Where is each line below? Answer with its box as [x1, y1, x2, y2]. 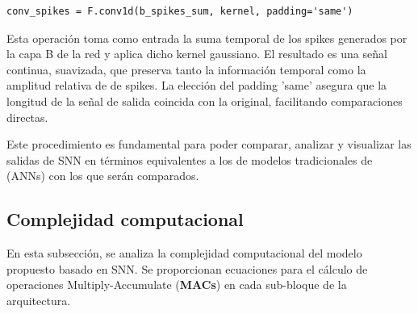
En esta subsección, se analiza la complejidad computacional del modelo [6, 245, 362, 262]
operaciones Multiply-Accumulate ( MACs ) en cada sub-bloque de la [6, 276, 347, 293]
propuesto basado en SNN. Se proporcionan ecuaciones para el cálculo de [6, 260, 368, 277]
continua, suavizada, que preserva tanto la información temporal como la [6, 61, 366, 77]
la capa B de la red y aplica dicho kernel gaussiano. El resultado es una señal [6, 45, 387, 62]
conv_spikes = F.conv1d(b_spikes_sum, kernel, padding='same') [6, 6, 353, 17]
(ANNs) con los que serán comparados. [6, 167, 199, 184]
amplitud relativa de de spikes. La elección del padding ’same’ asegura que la [6, 77, 387, 94]
